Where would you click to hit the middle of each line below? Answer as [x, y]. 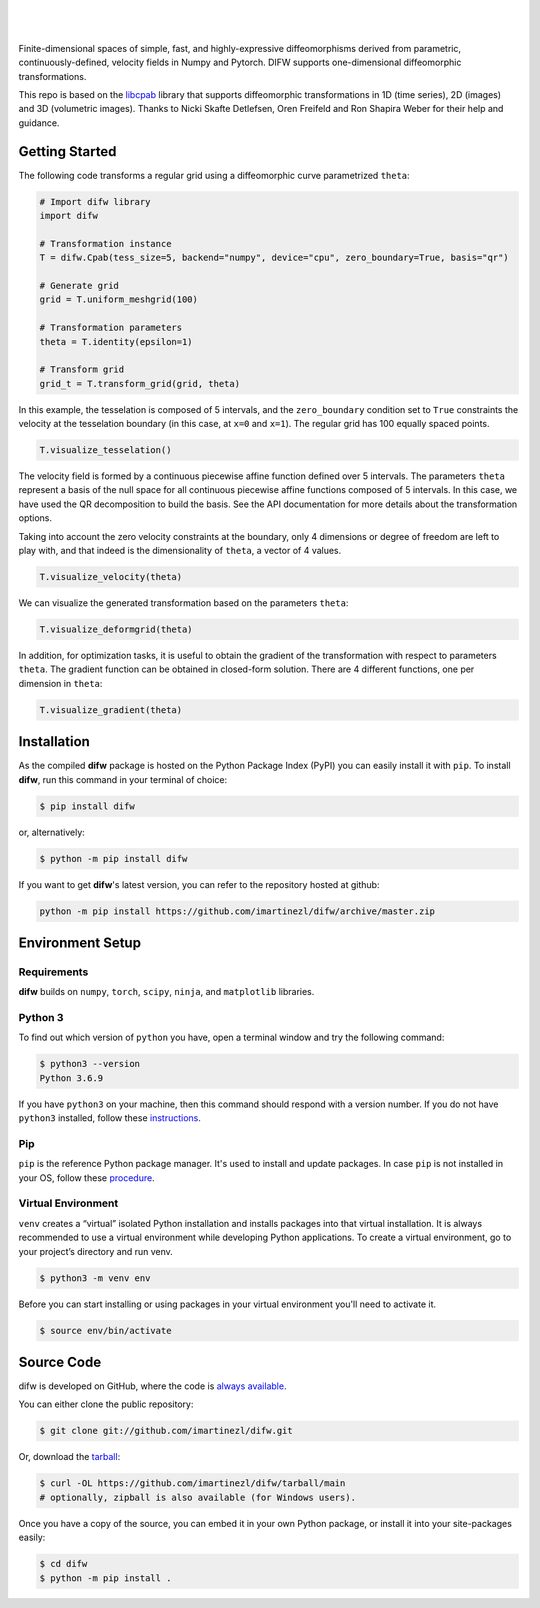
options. [35, 518]
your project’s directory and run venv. [96, 1251]
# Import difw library [95, 201]
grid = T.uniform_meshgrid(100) [119, 299]
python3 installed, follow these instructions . [110, 1118]
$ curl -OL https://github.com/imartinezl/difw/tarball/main [192, 1483]
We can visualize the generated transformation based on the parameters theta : [183, 602]
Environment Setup [80, 942]
